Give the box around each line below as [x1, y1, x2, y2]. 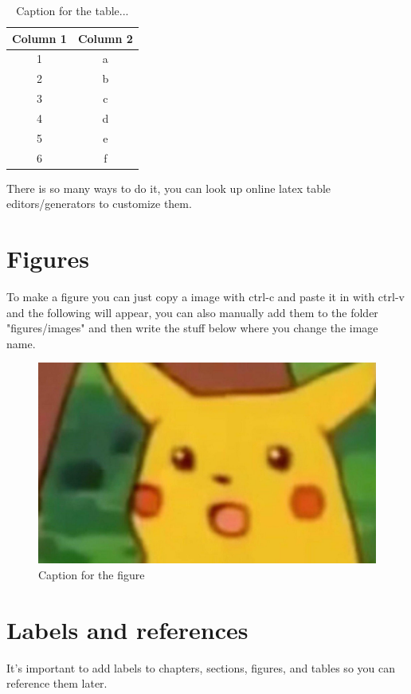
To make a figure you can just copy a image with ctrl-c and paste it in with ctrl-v [6, 288, 405, 305]
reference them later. [6, 675, 108, 692]
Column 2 [77, 29, 133, 46]
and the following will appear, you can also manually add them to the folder [6, 304, 378, 320]
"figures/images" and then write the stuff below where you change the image [6, 320, 378, 336]
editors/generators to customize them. [6, 195, 192, 212]
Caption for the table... [16, 2, 129, 18]
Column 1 [12, 29, 67, 46]
